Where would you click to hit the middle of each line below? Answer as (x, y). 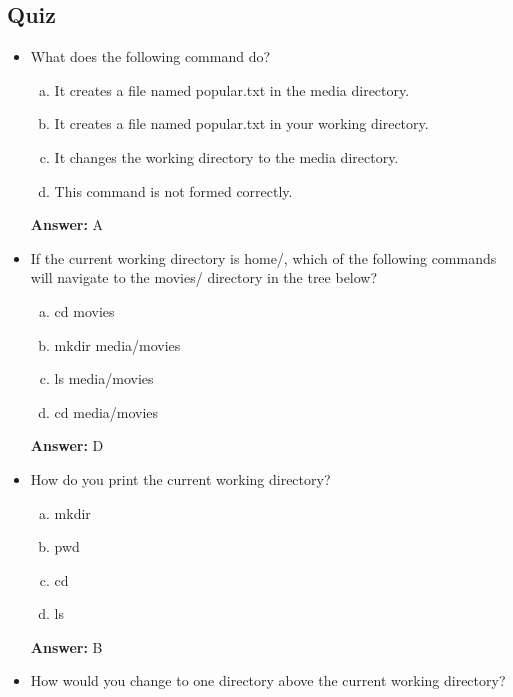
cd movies (84, 310)
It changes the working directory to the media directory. (226, 156)
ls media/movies (104, 378)
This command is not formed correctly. (173, 190)
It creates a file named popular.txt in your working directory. (241, 123)
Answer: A (67, 224)
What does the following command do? (150, 56)
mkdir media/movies (117, 344)
